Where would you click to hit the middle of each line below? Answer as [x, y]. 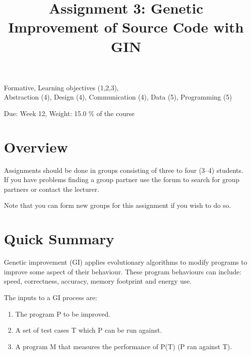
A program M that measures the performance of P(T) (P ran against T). [124, 346]
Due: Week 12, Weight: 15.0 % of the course [69, 113]
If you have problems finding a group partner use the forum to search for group [122, 179]
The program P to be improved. [63, 313]
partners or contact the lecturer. [52, 189]
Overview [36, 146]
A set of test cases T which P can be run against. [89, 330]
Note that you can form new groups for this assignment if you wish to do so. [118, 205]
